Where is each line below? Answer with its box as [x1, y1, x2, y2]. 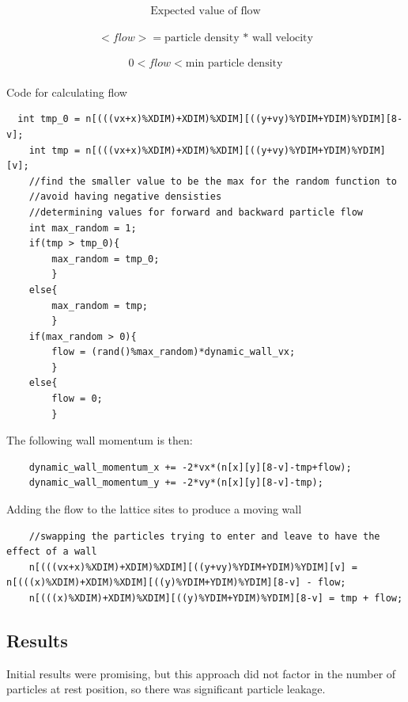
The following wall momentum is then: [6, 432, 193, 448]
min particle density [185, 58, 283, 70]
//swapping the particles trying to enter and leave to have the [28, 530, 380, 542]
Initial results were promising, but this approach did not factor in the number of [6, 665, 396, 681]
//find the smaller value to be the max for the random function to [28, 175, 397, 187]
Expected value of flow [150, 6, 261, 17]
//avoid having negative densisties [28, 191, 222, 203]
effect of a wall [6, 546, 97, 558]
